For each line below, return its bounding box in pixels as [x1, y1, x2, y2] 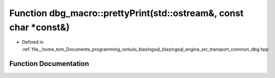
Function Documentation [9, 59, 89, 68]
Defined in [22, 39, 44, 45]
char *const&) [9, 22, 70, 33]
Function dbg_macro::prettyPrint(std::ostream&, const [9, 8, 244, 19]
